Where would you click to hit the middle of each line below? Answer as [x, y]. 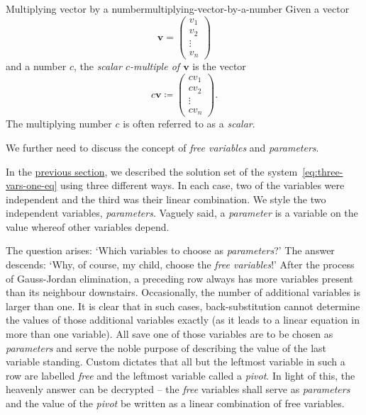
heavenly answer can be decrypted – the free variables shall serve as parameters [178, 389]
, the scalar [98, 66]
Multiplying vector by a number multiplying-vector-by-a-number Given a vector [178, 8]
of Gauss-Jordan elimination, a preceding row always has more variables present [179, 278]
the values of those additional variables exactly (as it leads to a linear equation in [183, 320]
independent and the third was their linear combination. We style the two [166, 199]
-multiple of [155, 66]
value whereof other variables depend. [88, 226]
